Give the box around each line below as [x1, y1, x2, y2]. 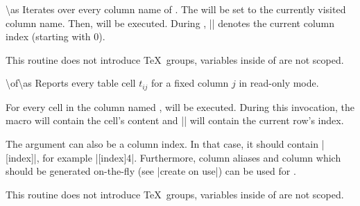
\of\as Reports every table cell [6, 76, 136, 90]
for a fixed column [151, 76, 229, 90]
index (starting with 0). [6, 29, 105, 44]
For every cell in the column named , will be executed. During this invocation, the [6, 99, 355, 114]
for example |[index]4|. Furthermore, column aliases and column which [42, 150, 341, 164]
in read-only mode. [239, 76, 319, 90]
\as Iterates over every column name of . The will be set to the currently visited [6, 2, 346, 16]
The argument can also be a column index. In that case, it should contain [6, 137, 318, 151]
